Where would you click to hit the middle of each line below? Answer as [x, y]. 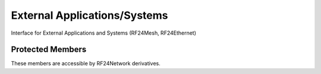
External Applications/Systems [89, 15]
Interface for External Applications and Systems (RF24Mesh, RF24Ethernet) [103, 33]
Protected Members [49, 50]
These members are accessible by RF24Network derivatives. [86, 63]
